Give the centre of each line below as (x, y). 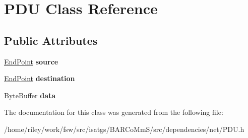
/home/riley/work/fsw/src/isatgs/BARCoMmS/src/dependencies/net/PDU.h (124, 129)
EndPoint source (31, 61)
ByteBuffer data (30, 95)
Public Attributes (51, 40)
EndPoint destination (40, 78)
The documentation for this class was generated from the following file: (114, 112)
